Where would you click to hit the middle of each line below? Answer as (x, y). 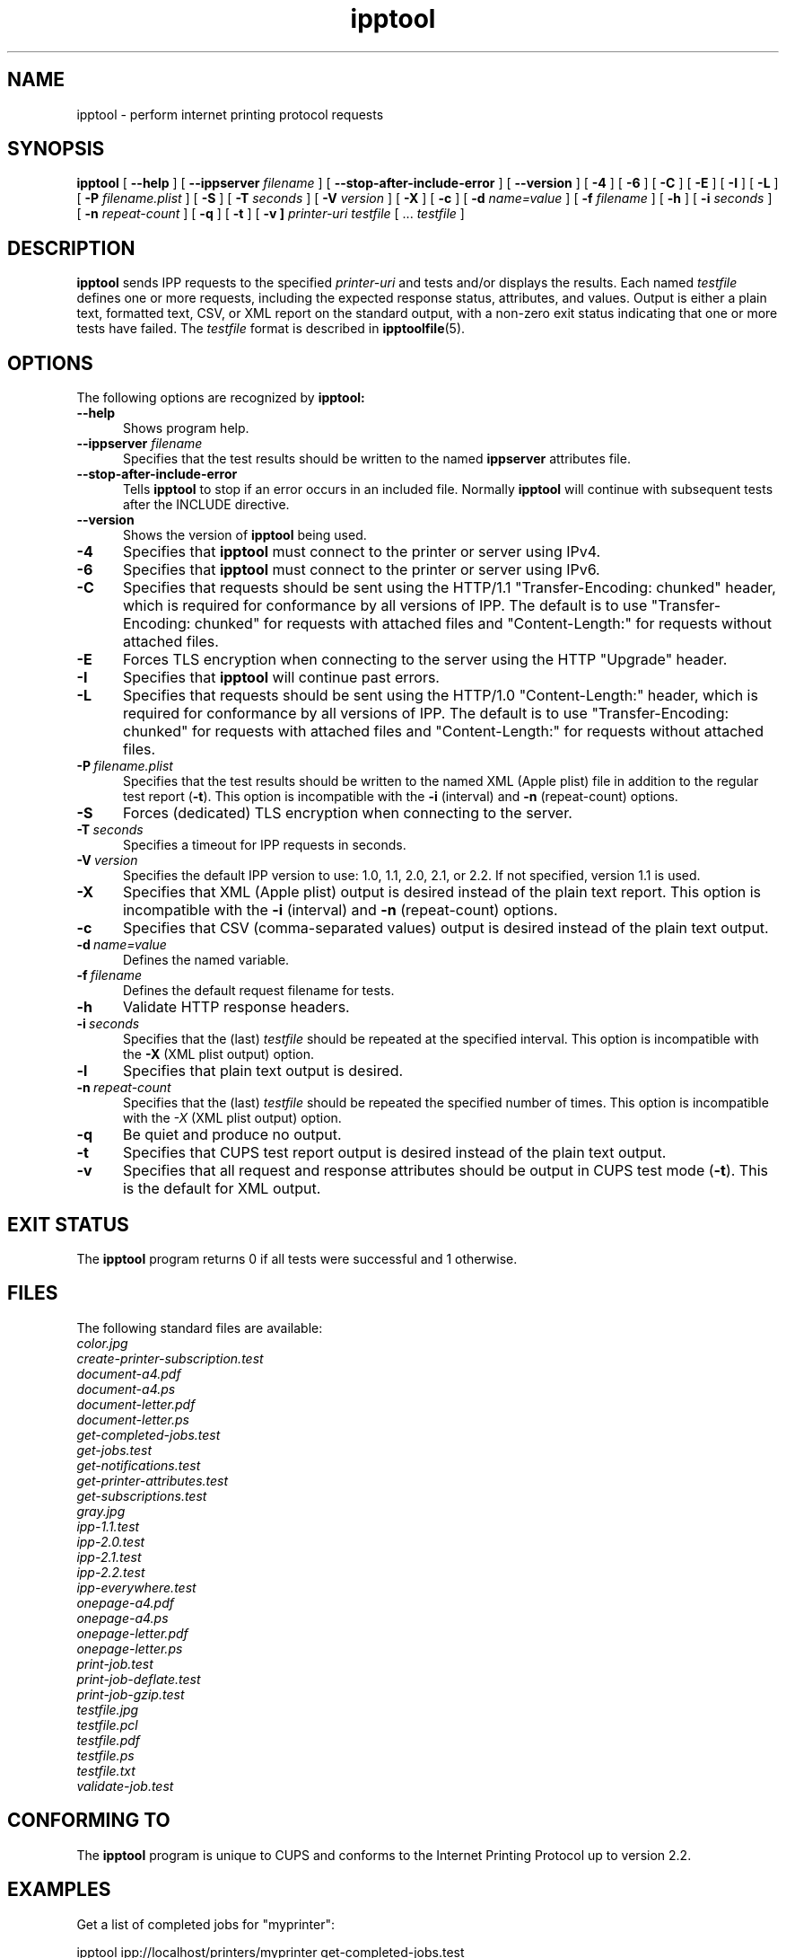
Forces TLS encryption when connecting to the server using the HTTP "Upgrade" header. (425, 660)
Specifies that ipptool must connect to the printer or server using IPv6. (361, 570)
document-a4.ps (126, 1389)
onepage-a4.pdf (125, 1602)
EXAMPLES (59, 1890)
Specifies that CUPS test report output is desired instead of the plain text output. (394, 1153)
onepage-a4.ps (122, 1618)
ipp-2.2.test (111, 1572)
